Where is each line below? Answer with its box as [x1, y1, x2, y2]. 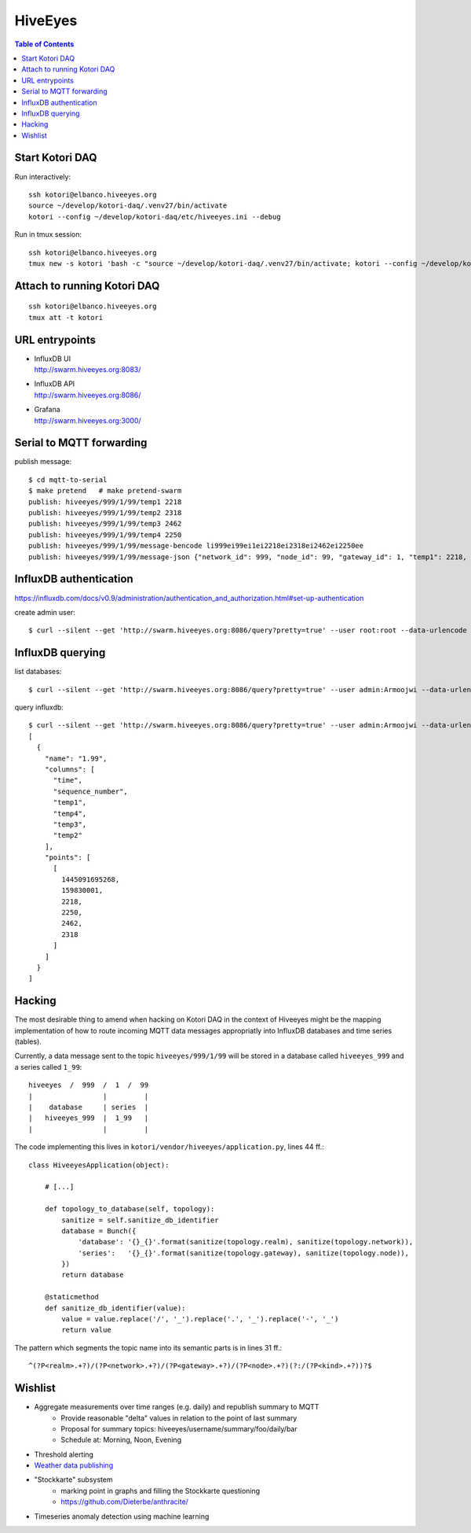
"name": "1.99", [44, 754, 108, 763]
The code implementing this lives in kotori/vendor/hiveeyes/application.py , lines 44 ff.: [14, 1142, 325, 1152]
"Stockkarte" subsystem [34, 1475, 113, 1484]
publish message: [14, 457, 72, 466]
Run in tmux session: [14, 230, 82, 239]
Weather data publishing [34, 1461, 114, 1470]
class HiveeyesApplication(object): [28, 1160, 170, 1170]
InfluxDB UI [34, 354, 71, 363]
